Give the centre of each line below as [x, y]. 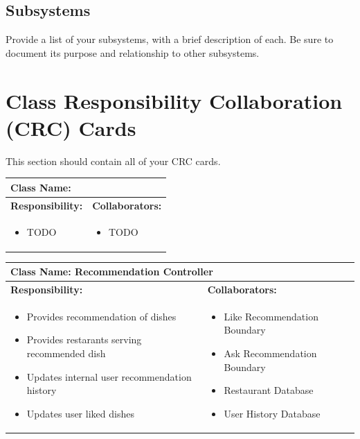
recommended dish [66, 353]
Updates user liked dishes [80, 413]
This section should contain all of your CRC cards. [113, 161]
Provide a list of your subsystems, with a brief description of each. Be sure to [170, 39]
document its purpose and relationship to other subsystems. [133, 52]
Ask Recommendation [270, 353]
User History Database [272, 413]
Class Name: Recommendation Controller [112, 272]
